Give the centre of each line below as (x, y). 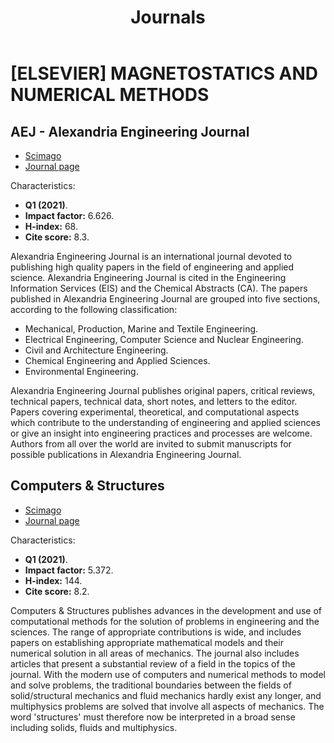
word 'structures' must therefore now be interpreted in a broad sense (153, 717)
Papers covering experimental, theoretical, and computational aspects (155, 412)
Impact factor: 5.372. (69, 570)
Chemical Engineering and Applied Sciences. (117, 360)
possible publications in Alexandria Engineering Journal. (126, 454)
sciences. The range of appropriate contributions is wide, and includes (156, 632)
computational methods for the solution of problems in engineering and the (165, 621)
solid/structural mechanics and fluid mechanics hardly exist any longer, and (166, 695)
